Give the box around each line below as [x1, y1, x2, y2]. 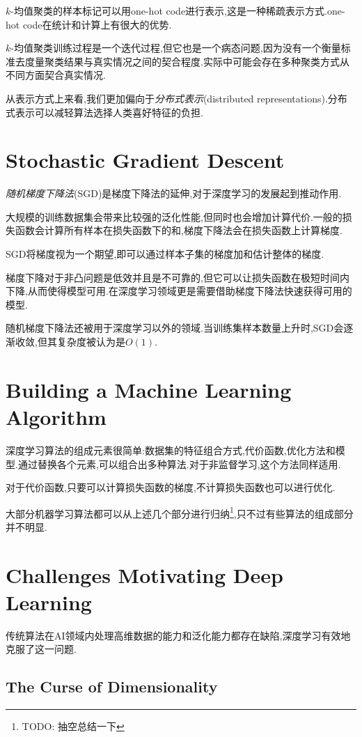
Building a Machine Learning [6, 375, 292, 403]
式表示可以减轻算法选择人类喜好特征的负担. [6, 104, 203, 119]
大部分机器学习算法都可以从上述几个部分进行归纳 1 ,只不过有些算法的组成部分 [6, 504, 354, 520]
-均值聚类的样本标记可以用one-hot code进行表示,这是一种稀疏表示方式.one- [10, 3, 345, 17]
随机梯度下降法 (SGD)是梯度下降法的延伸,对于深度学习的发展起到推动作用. [6, 186, 342, 201]
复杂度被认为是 [56, 334, 125, 349]
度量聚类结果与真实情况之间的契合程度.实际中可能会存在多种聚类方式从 [24, 54, 349, 68]
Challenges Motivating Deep [6, 560, 283, 589]
